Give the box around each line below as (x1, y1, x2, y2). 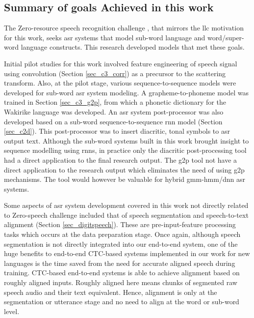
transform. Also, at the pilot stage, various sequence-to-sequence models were (4, 78, 236, 88)
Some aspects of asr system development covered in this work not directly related (4, 200, 249, 210)
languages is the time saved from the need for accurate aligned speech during (4, 258, 235, 268)
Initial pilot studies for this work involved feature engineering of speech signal (4, 58, 237, 68)
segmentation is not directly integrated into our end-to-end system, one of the (4, 238, 238, 249)
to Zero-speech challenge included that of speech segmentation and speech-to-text (4, 209, 249, 220)
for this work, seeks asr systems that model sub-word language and (4, 32, 205, 42)
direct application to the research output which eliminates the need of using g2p (4, 164, 245, 174)
